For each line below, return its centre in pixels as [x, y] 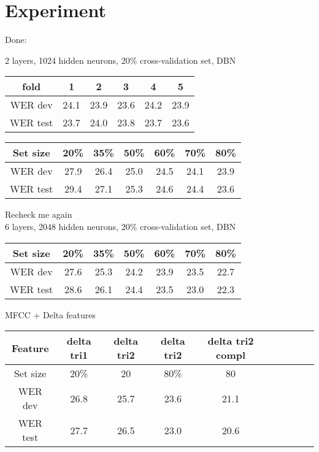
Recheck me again [39, 214]
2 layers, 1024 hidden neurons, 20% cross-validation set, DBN [121, 60]
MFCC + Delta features [50, 314]
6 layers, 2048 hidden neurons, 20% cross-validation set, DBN [121, 226]
